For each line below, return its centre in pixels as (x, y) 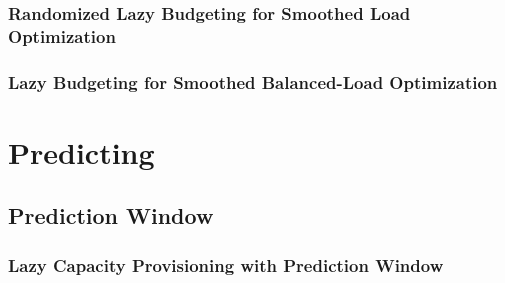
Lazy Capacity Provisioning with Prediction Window (226, 264)
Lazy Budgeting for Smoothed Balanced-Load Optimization (253, 81)
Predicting (81, 151)
